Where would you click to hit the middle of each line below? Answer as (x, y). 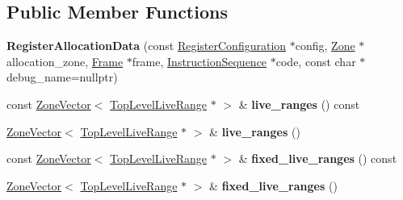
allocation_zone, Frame (65, 61)
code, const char (316, 61)
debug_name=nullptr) (62, 77)
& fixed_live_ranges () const (318, 158)
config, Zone (325, 46)
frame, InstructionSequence (199, 61)
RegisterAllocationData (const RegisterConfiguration (147, 46)
